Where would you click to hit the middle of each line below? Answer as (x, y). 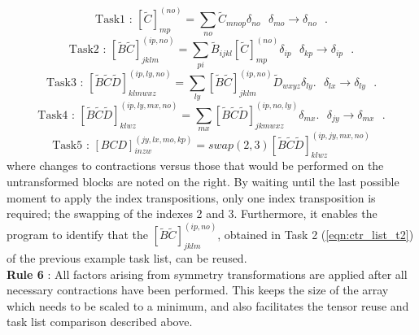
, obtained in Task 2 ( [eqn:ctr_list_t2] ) (316, 235)
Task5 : (71, 145)
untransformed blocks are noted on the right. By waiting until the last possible (203, 182)
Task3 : (65, 83)
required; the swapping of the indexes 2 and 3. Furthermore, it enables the (192, 213)
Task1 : (114, 20)
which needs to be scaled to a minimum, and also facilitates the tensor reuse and (208, 305)
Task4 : (56, 115)
